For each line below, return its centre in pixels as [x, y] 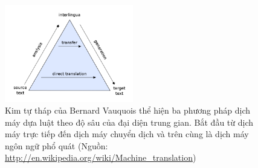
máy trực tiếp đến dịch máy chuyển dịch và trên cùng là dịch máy [127, 134]
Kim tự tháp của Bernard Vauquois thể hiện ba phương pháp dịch [128, 110]
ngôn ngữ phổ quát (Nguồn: [56, 145]
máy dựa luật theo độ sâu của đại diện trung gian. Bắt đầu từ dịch [129, 122]
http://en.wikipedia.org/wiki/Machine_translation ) [101, 157]
